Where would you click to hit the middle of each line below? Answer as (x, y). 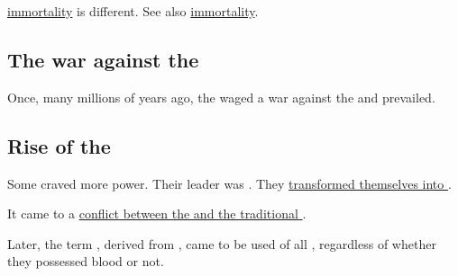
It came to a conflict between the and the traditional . (157, 214)
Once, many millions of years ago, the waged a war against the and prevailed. (221, 97)
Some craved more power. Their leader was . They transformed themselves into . (229, 183)
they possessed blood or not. (86, 261)
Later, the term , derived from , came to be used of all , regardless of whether (222, 243)
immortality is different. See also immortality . (133, 11)
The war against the (103, 59)
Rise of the (59, 145)
